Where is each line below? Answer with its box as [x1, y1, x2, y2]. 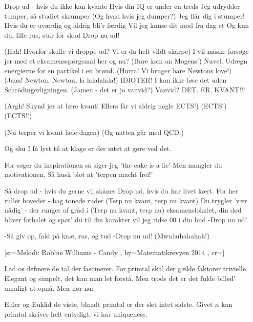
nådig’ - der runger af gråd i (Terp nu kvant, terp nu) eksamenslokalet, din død [4, 205, 242, 215]
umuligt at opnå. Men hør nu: [4, 282, 94, 293]
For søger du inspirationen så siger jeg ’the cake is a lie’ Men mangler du [4, 159, 222, 170]
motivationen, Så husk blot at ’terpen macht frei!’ [4, 169, 153, 179]
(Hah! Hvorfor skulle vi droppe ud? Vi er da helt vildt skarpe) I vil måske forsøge [4, 46, 249, 56]
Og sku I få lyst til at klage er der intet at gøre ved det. [4, 143, 171, 153]
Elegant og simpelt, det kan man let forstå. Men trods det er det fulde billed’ [4, 273, 236, 283]
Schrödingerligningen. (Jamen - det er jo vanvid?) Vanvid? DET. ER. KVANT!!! [4, 84, 245, 94]
